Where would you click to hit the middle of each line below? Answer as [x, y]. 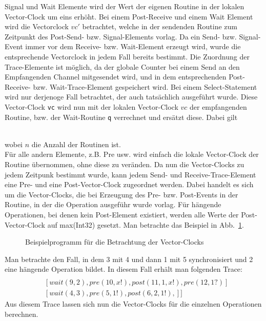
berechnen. [22, 314]
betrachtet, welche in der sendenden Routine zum [160, 26]
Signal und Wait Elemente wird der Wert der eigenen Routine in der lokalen [125, 6]
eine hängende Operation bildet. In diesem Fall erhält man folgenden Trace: [124, 269]
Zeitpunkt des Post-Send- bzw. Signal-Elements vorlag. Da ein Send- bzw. [121, 36]
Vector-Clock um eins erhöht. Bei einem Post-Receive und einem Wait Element [129, 16]
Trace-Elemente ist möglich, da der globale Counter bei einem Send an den [122, 66]
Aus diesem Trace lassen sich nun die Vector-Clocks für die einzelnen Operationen [133, 304]
